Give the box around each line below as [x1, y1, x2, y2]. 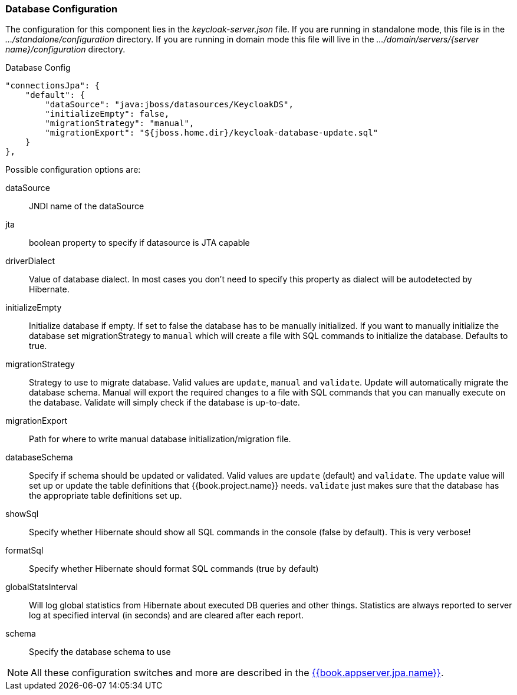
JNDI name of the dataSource [29, 201, 144, 212]
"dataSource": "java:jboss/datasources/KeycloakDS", [45, 100, 294, 110]
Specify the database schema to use [29, 647, 171, 657]
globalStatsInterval [5, 582, 78, 592]
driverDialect [5, 256, 55, 266]
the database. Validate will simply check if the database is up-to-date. [29, 397, 300, 408]
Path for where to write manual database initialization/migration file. [29, 434, 291, 444]
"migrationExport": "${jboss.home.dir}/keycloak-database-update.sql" [45, 128, 378, 138]
